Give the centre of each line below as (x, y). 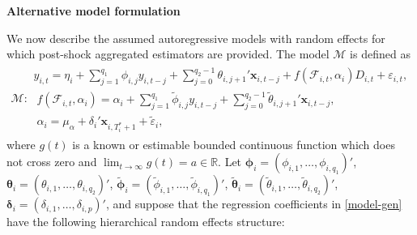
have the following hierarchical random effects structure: (146, 222)
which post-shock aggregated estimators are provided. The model (168, 54)
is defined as (380, 54)
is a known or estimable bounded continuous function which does (234, 144)
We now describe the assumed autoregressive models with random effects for (196, 38)
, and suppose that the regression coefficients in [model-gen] (254, 204)
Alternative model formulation (94, 11)
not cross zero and (52, 162)
